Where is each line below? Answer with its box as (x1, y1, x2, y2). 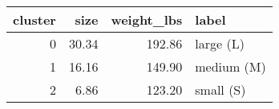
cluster (13, 10, 56, 29)
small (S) (195, 80, 246, 99)
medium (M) (195, 57, 266, 76)
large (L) (195, 34, 245, 53)
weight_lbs (111, 10, 183, 29)
